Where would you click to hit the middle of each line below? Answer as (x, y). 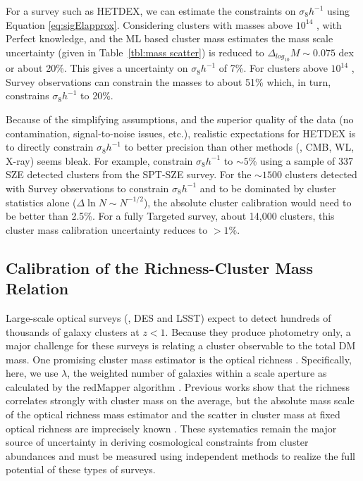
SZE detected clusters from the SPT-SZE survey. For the (129, 174)
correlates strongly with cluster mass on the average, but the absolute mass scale (180, 400)
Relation (37, 288)
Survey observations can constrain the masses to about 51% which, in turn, (168, 81)
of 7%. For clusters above (273, 68)
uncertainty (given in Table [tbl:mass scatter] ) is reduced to (135, 52)
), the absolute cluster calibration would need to (247, 202)
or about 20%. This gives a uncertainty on (97, 68)
